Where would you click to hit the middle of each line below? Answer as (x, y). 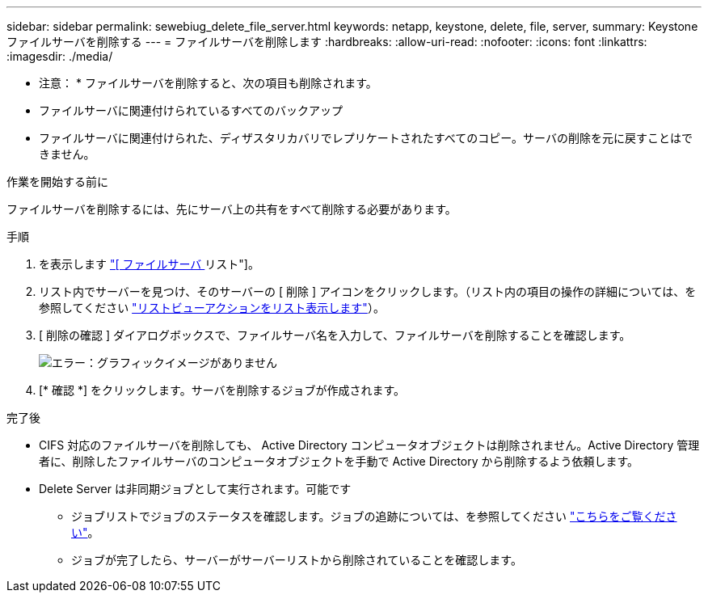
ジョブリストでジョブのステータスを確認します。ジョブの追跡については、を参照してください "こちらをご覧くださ (374, 516)
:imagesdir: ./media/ (60, 56)
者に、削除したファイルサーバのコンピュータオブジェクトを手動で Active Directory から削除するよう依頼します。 (339, 461)
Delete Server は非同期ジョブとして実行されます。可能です (195, 489)
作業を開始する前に (57, 181)
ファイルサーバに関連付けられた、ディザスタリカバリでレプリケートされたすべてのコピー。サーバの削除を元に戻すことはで (366, 138)
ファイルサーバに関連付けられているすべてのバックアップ (191, 110)
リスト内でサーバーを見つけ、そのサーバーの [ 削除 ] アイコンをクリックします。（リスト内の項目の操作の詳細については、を (368, 291)
